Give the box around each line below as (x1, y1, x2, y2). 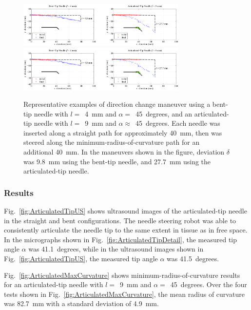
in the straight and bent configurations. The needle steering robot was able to (4, 215, 236, 225)
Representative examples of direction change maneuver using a (23, 99, 211, 109)
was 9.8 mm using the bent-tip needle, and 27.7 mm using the (23, 156, 211, 166)
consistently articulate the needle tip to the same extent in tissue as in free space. (4, 225, 248, 235)
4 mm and (85, 108, 116, 118)
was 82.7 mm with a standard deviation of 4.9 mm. (4, 298, 159, 309)
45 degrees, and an (135, 108, 193, 118)
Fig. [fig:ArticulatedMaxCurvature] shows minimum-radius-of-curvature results (4, 270, 240, 280)
